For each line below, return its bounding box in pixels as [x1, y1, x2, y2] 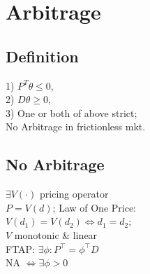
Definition [6, 45, 79, 67]
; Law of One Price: [52, 200, 136, 214]
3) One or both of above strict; [6, 105, 137, 120]
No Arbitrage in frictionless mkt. [6, 119, 146, 134]
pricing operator [40, 186, 109, 201]
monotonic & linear [14, 227, 98, 242]
